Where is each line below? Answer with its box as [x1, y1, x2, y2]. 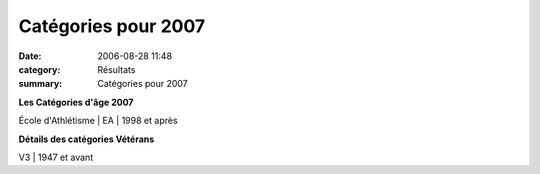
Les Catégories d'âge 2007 [18, 96, 134, 108]
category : [18, 63, 61, 75]
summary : [18, 78, 63, 90]
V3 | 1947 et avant [18, 151, 94, 163]
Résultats [97, 63, 136, 75]
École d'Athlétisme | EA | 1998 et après [18, 115, 179, 127]
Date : [18, 50, 42, 62]
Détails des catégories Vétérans [18, 133, 155, 145]
